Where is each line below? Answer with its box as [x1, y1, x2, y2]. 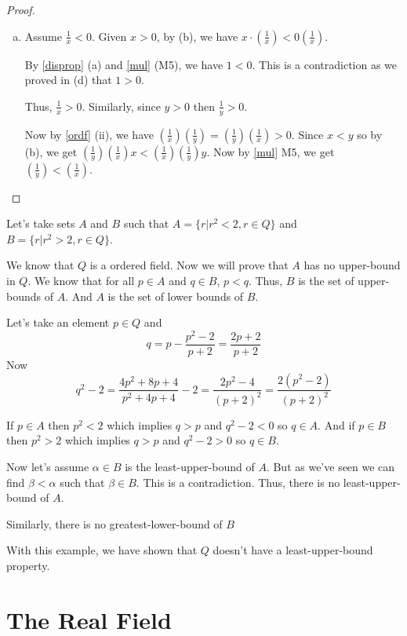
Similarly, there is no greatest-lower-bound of [6, 515, 223, 532]
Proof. [6, 2, 35, 17]
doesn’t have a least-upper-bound [213, 542, 373, 558]
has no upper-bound [303, 257, 401, 273]
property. [6, 557, 50, 574]
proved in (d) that [24, 71, 112, 88]
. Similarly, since [82, 97, 161, 114]
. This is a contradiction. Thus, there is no [136, 473, 340, 490]
